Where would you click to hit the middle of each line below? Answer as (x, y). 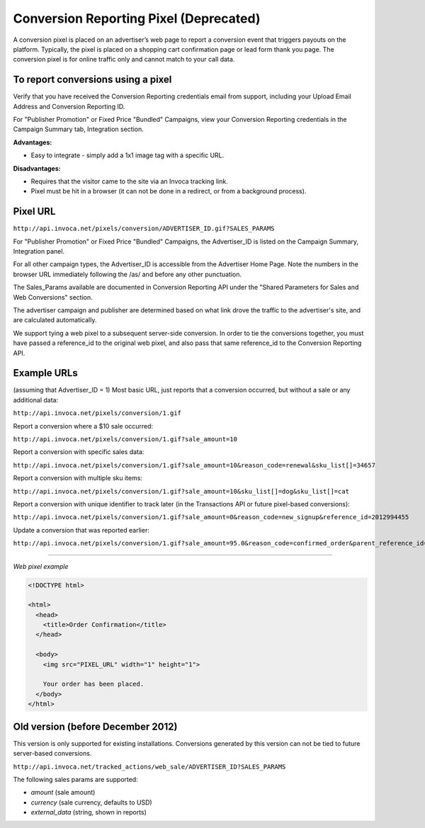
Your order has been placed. (93, 684)
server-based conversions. (52, 754)
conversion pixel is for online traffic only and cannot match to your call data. (124, 59)
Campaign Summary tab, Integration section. (79, 129)
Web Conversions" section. (53, 297)
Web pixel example (41, 566)
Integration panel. (39, 251)
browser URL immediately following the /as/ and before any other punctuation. (127, 274)
